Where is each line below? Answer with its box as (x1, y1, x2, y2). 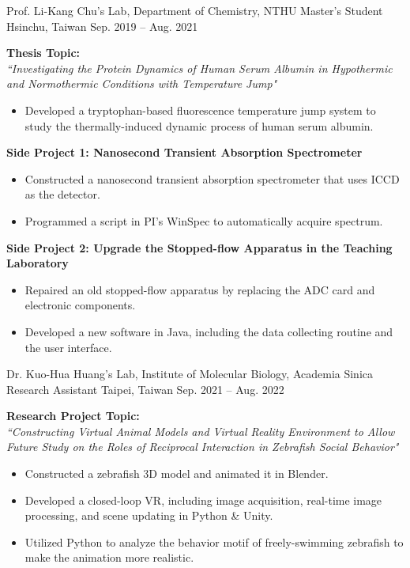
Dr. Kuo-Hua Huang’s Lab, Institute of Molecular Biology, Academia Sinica (6, 365, 374, 382)
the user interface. (24, 339, 112, 355)
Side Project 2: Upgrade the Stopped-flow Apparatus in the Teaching (6, 239, 393, 256)
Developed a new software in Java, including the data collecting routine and (24, 323, 393, 339)
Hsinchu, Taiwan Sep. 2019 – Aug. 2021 (6, 17, 198, 34)
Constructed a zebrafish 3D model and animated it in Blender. (24, 465, 329, 482)
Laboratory (6, 255, 69, 271)
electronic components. (24, 297, 136, 313)
